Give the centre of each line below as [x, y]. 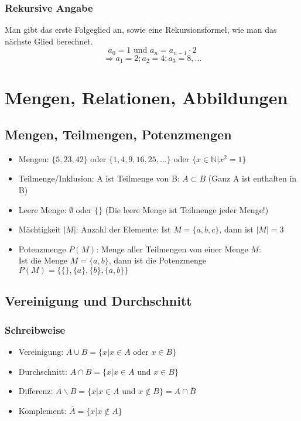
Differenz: [36, 391]
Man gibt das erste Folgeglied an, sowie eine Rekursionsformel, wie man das [141, 30]
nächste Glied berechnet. [49, 41]
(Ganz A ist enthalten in [252, 178]
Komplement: [42, 410]
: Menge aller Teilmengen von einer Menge [172, 249]
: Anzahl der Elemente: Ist [123, 229]
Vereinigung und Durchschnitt [98, 301]
